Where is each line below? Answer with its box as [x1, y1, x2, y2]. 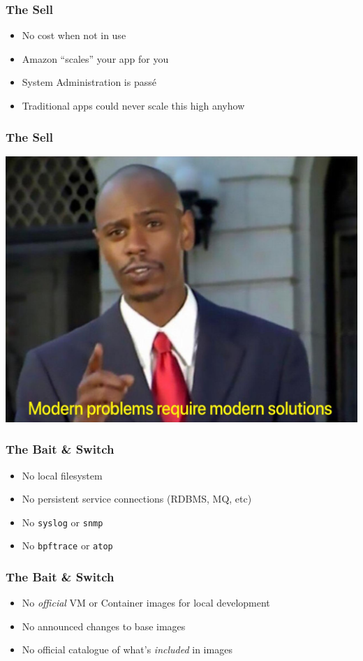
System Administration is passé [22, 75, 156, 89]
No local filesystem [22, 468, 103, 482]
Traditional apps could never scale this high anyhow [22, 98, 245, 112]
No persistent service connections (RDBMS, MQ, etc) [22, 491, 252, 506]
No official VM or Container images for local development [22, 595, 270, 610]
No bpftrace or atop [22, 538, 113, 553]
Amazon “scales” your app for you [22, 51, 169, 66]
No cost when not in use [22, 28, 126, 43]
